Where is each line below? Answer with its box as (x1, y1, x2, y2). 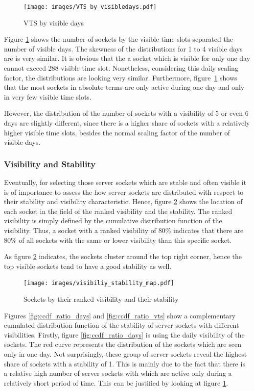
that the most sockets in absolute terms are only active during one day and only (4, 82, 245, 92)
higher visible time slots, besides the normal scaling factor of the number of (4, 127, 230, 137)
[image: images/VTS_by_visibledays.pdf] (23, 3, 157, 10)
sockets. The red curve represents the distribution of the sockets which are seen (4, 339, 241, 349)
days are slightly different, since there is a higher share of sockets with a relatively (4, 118, 250, 128)
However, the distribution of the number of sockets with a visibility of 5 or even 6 (4, 108, 249, 118)
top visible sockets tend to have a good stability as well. (4, 261, 172, 271)
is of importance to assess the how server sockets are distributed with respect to (4, 186, 244, 197)
